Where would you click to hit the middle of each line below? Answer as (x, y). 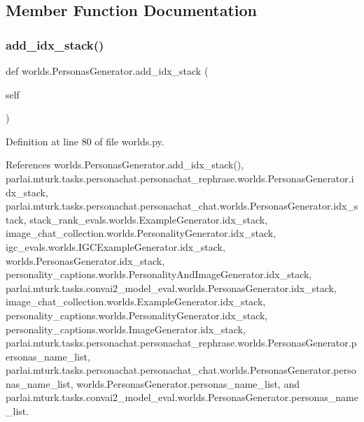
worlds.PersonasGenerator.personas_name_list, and (188, 383)
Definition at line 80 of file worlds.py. (85, 141)
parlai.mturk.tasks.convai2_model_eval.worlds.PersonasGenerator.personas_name (182, 397)
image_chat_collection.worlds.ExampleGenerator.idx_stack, (136, 301)
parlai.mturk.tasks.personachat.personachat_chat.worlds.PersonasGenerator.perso (181, 370)
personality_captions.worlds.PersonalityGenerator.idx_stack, (137, 315)
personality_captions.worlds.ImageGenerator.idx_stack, (126, 329)
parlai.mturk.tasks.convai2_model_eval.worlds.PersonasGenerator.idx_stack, (171, 288)
